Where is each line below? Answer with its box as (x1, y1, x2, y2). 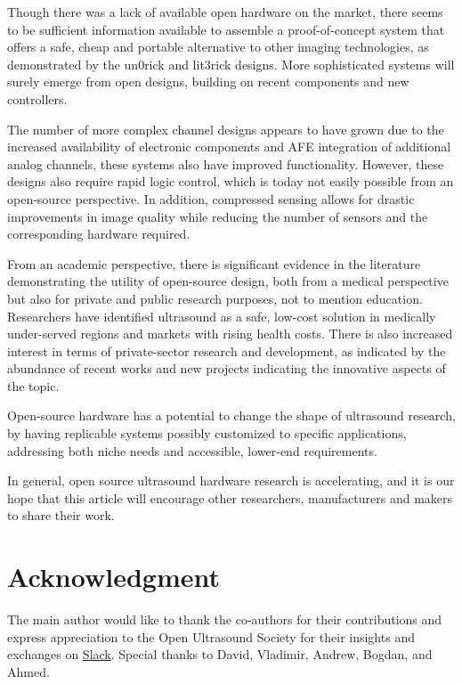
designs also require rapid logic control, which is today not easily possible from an (7, 172, 454, 191)
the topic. (7, 376, 60, 395)
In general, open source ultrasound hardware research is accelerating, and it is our (7, 471, 455, 490)
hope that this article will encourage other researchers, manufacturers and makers (7, 488, 453, 507)
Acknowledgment (7, 558, 220, 595)
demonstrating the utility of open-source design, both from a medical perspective (7, 272, 449, 290)
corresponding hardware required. (7, 224, 190, 243)
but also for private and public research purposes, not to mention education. (7, 289, 423, 307)
